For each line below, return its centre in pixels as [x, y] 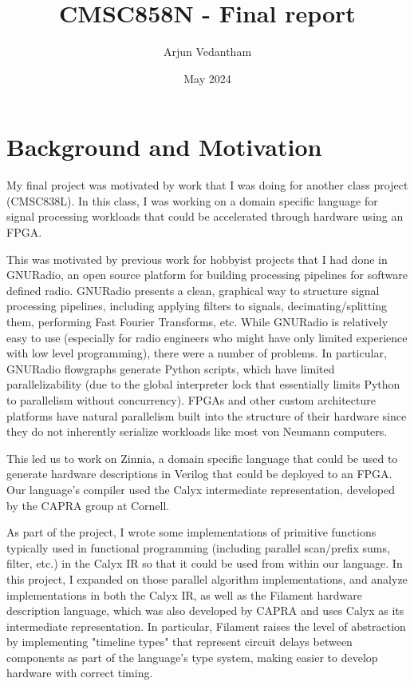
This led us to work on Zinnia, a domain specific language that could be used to [202, 458]
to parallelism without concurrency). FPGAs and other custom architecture [191, 399]
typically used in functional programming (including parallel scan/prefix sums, [198, 547]
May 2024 [207, 78]
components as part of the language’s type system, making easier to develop [192, 657]
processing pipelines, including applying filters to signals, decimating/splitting [197, 306]
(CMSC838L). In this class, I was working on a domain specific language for [192, 200]
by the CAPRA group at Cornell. [88, 505]
